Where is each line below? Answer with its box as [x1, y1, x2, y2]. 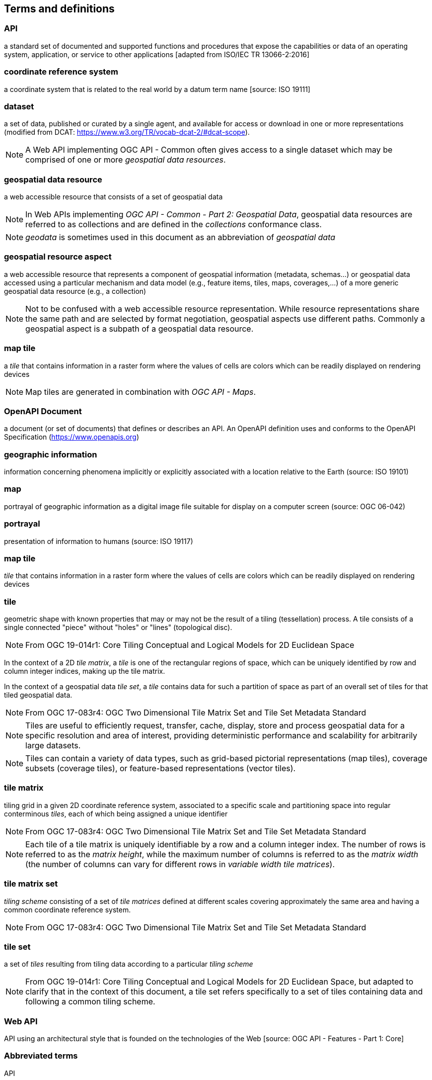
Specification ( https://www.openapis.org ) [4, 433, 140, 442]
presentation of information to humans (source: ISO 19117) [4, 537, 193, 545]
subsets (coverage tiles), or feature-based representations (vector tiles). [25, 763, 296, 774]
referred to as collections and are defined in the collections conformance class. [25, 219, 322, 230]
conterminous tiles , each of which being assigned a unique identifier [4, 809, 228, 818]
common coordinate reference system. [4, 905, 131, 914]
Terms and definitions [4, 2, 115, 15]
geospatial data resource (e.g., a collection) [4, 286, 146, 295]
